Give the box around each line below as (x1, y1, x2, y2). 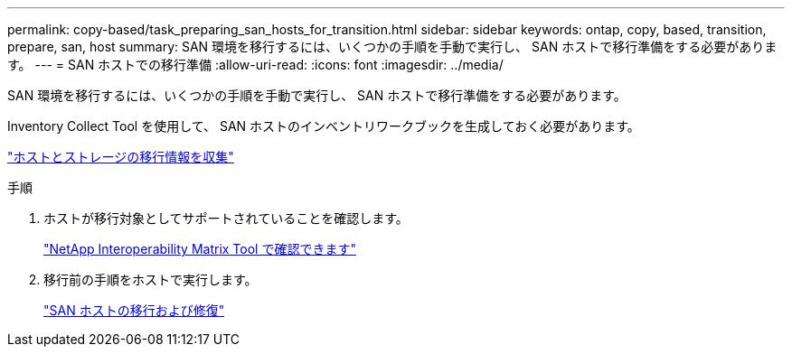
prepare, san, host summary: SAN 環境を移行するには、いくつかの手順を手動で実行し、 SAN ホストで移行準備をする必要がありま (7, 39, 778, 54)
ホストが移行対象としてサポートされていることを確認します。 (43, 210, 409, 226)
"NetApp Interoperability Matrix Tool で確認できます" (43, 241, 356, 256)
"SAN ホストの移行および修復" (43, 303, 225, 318)
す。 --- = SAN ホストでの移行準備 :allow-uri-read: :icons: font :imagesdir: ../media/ (7, 57, 504, 72)
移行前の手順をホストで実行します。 (43, 272, 258, 287)
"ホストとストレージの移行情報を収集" (7, 149, 234, 164)
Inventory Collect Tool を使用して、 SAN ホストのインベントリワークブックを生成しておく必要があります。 (7, 118, 640, 134)
